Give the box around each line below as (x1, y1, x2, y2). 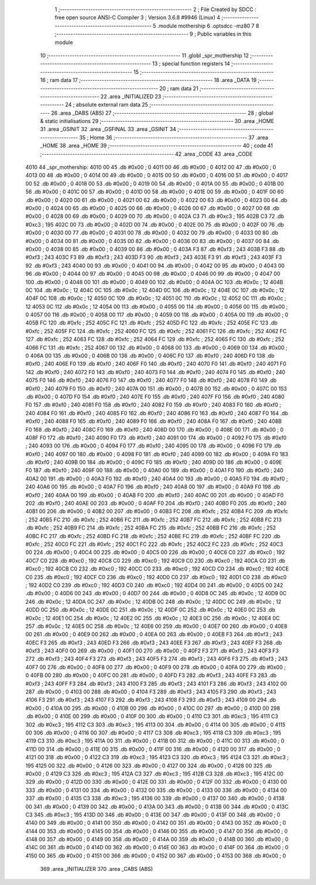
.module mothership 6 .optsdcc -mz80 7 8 (157, 22, 260, 29)
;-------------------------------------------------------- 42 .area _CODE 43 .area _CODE (40, 150, 253, 158)
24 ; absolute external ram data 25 (65, 101, 149, 108)
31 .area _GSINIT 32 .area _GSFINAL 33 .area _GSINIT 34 (40, 126, 177, 133)
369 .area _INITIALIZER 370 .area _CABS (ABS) (40, 866, 153, 873)
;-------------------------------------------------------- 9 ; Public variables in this (54, 30, 252, 37)
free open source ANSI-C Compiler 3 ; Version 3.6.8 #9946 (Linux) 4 (54, 14, 221, 21)
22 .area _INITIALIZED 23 (100, 93, 162, 100)
